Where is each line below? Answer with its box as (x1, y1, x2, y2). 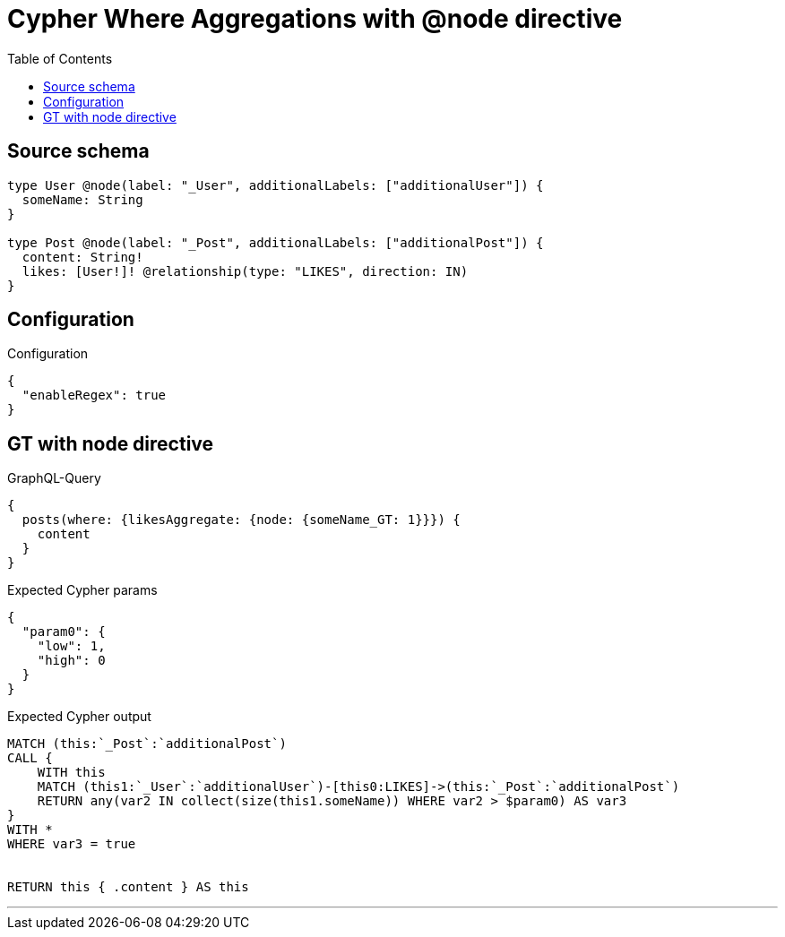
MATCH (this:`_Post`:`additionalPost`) (7, 736, 287, 752)
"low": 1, (37, 639, 106, 654)
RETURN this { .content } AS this (7, 880, 249, 895)
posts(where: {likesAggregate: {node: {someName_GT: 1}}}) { (22, 512, 461, 528)
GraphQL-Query (7, 470, 101, 486)
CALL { (7, 751, 53, 766)
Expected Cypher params (7, 582, 158, 598)
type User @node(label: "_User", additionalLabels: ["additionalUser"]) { (7, 177, 544, 193)
